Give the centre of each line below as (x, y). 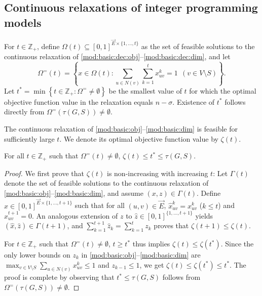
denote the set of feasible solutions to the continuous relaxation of (106, 183)
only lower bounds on (37, 255)
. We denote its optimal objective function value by (139, 138)
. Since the (237, 244)
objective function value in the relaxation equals (79, 101)
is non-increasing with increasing (157, 173)
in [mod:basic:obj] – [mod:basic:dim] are (141, 255)
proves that (171, 225)
